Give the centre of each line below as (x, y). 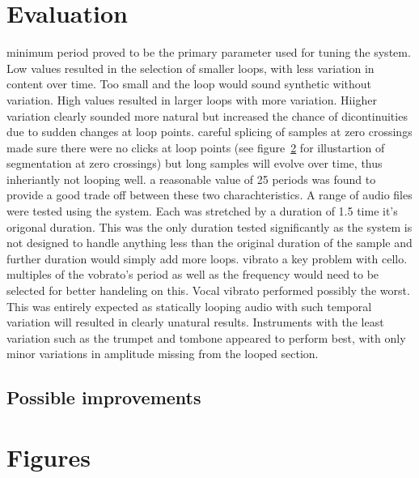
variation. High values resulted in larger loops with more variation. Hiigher (192, 99)
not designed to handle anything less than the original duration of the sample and (209, 243)
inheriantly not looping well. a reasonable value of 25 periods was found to (191, 179)
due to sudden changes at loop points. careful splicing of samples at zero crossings (209, 132)
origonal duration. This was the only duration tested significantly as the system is (209, 226)
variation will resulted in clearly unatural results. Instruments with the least (195, 322)
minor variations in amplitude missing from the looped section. (163, 354)
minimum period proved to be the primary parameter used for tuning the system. (209, 52)
